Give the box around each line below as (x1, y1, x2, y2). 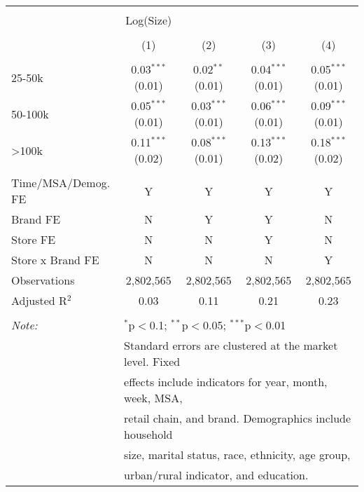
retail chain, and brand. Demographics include (124, 410, 351, 426)
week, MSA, (124, 390, 183, 406)
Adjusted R (11, 292, 67, 308)
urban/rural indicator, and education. (124, 467, 309, 483)
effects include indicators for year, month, (124, 374, 328, 390)
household (124, 426, 173, 442)
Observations (11, 272, 75, 288)
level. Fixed (124, 353, 181, 369)
